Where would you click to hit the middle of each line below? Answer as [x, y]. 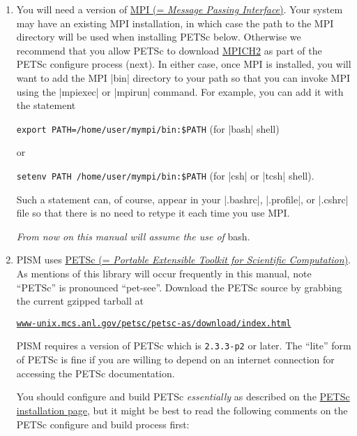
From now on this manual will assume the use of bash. [133, 236]
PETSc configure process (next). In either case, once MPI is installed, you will [184, 64]
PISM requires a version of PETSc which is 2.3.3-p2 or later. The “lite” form [184, 346]
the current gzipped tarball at [80, 301]
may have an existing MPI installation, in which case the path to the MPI [175, 23]
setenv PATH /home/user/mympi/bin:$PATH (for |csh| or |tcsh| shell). [165, 175]
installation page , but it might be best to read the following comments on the [182, 410]
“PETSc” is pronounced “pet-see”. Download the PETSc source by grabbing [179, 287]
